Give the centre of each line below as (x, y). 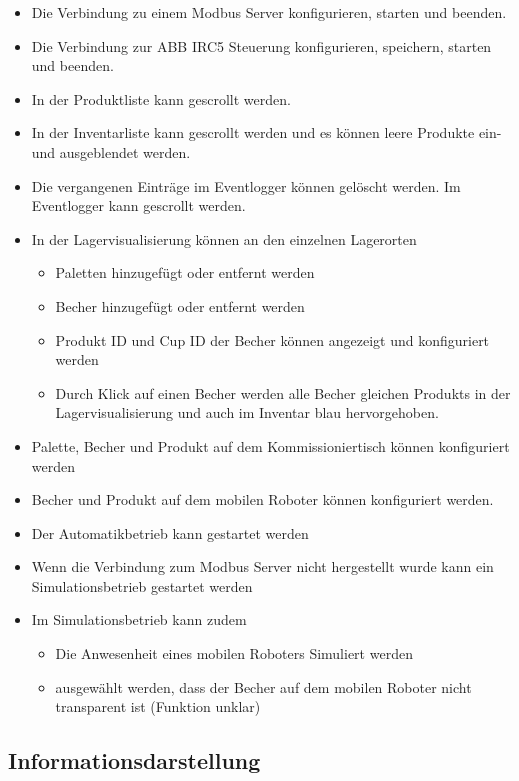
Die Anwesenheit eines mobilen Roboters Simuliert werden (234, 653)
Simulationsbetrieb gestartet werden (142, 585)
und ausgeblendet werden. (111, 151)
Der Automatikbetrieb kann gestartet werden (170, 532)
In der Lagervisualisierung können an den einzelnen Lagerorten (224, 238)
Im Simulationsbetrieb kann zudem (139, 619)
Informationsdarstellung (134, 760)
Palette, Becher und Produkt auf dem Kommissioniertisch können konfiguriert (270, 445)
